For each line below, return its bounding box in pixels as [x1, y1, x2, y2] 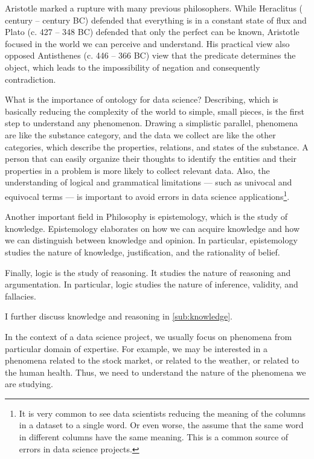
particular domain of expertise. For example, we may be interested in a [5, 342, 268, 355]
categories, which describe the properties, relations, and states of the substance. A [5, 140, 309, 153]
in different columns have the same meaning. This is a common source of [19, 431, 289, 443]
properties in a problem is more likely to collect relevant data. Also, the [5, 164, 270, 176]
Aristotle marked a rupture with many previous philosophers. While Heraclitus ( [5, 2, 303, 14]
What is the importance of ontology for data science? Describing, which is [5, 93, 278, 106]
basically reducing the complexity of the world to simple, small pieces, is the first [5, 104, 304, 117]
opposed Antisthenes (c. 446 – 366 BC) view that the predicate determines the [5, 49, 296, 62]
